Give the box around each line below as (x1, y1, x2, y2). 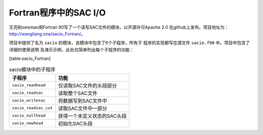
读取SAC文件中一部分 (58, 105, 107, 112)
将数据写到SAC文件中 (58, 97, 107, 104)
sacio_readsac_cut (12, 105, 53, 111)
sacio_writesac (12, 98, 46, 103)
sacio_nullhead (12, 113, 46, 118)
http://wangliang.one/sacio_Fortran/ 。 (9, 31, 86, 36)
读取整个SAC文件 (58, 90, 97, 97)
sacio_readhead (12, 83, 46, 88)
